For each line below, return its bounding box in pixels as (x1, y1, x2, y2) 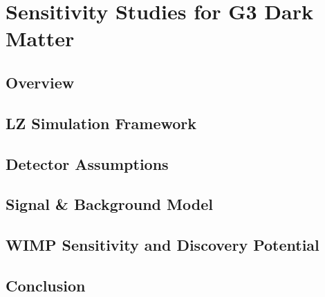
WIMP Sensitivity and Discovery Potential (6, 234, 319, 256)
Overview (6, 71, 75, 93)
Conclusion (6, 274, 86, 296)
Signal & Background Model (6, 193, 213, 215)
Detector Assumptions (6, 153, 169, 174)
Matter (6, 24, 75, 52)
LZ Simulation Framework (6, 112, 197, 133)
